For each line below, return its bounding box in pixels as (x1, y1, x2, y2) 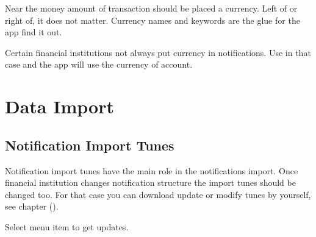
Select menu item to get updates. (5, 220, 129, 233)
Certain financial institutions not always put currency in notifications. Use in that (5, 46, 311, 58)
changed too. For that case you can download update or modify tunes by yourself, (5, 188, 311, 200)
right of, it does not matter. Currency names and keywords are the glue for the (5, 13, 300, 26)
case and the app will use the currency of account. (5, 58, 193, 71)
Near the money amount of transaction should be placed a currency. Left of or (5, 2, 298, 14)
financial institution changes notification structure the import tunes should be (5, 176, 296, 189)
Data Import (5, 94, 114, 119)
